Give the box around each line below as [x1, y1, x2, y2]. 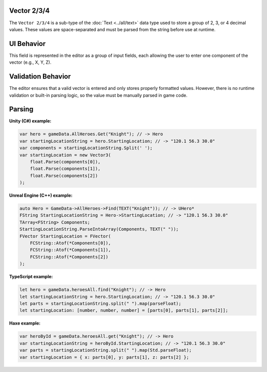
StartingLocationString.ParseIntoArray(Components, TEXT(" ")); [19, 226, 179, 232]
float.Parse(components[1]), [30, 166, 101, 171]
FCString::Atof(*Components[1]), [30, 247, 111, 253]
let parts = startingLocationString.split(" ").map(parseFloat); [19, 300, 181, 306]
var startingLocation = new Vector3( [19, 152, 111, 158]
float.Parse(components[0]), [30, 159, 101, 165]
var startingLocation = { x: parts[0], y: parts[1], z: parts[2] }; [19, 354, 189, 360]
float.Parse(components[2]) [30, 173, 98, 178]
